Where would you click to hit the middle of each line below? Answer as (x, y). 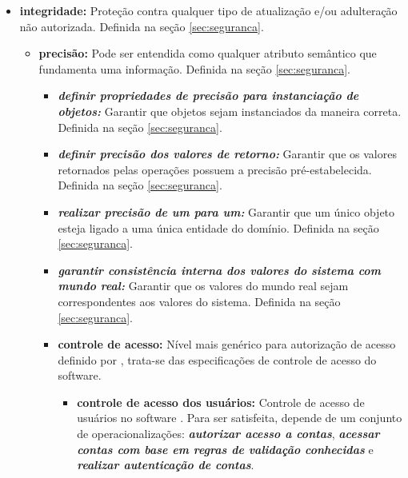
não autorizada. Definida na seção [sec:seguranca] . (142, 26)
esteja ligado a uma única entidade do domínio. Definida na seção (218, 227)
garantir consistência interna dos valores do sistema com (219, 270)
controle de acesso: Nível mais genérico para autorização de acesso (227, 344)
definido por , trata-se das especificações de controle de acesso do (217, 359)
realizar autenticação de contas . (166, 465)
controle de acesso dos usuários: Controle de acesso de (221, 402)
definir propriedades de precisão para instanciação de (208, 96)
